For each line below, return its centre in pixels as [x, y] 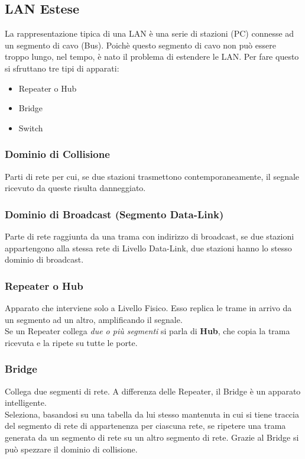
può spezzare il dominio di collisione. [71, 449]
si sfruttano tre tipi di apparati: [62, 68]
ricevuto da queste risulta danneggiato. [75, 188]
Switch [31, 127]
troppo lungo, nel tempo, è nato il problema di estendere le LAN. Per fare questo [152, 56]
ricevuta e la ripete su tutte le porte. [71, 342]
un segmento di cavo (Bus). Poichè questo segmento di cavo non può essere [140, 45]
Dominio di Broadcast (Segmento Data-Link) [114, 214]
